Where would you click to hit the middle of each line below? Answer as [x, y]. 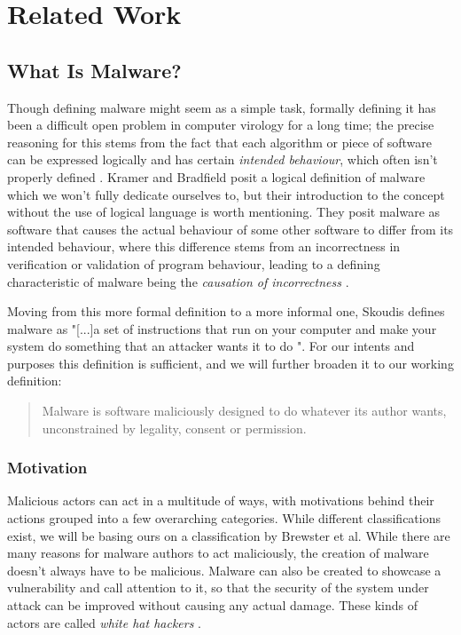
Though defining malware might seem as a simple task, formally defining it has [222, 107]
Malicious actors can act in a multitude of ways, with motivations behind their [221, 500]
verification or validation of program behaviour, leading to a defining [194, 263]
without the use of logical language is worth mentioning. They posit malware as [224, 212]
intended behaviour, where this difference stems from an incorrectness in [204, 246]
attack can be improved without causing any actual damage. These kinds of [213, 605]
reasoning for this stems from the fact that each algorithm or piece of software [219, 142]
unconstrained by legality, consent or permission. [174, 428]
